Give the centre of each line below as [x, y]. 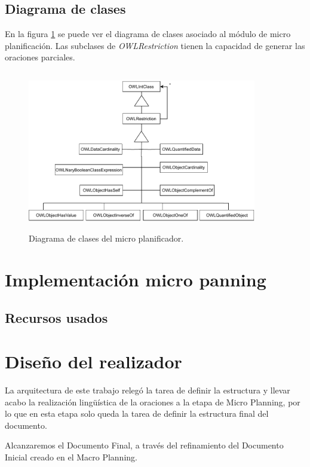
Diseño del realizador [93, 361]
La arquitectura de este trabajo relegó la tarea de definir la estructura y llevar [148, 390]
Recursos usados [56, 317]
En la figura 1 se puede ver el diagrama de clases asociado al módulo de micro [148, 34]
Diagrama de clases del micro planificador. [106, 238]
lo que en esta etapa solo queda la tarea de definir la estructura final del [137, 413]
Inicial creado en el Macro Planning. [71, 457]
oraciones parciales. [40, 57]
